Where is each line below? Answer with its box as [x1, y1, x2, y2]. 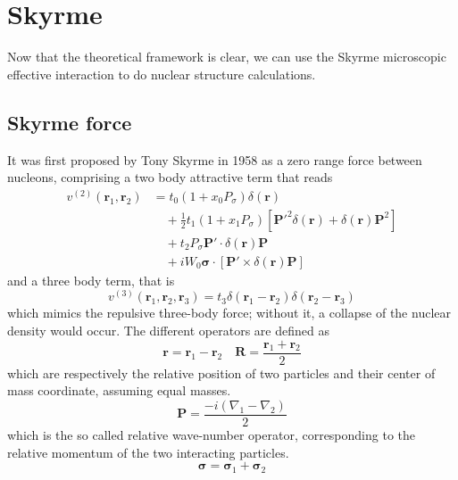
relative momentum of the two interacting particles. [7, 443, 289, 461]
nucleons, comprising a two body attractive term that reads [7, 168, 333, 186]
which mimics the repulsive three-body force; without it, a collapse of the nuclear [7, 303, 451, 322]
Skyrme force [7, 108, 132, 136]
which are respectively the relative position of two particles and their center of [7, 363, 436, 382]
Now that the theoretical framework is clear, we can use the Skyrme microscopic [7, 47, 446, 66]
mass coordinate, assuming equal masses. [7, 381, 231, 400]
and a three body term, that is [7, 270, 175, 289]
